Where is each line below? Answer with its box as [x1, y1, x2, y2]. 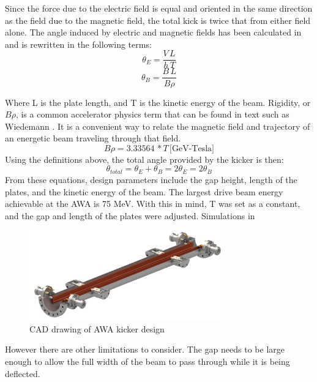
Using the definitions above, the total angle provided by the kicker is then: [5, 152, 284, 165]
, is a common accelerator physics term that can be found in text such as [15, 108, 289, 121]
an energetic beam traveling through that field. [5, 132, 181, 144]
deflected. [5, 367, 40, 380]
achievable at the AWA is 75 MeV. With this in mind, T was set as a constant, [5, 197, 300, 210]
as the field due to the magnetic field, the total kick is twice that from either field [5, 13, 311, 26]
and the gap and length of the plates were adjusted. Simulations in [5, 209, 255, 222]
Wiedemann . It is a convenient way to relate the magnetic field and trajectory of [5, 119, 310, 132]
